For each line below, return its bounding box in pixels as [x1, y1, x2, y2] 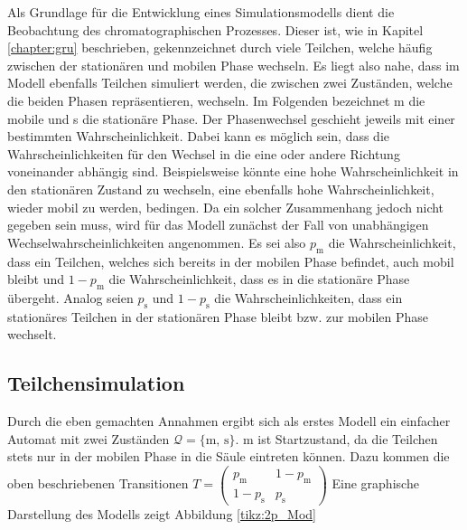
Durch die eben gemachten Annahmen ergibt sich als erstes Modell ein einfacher [7, 412, 451, 431]
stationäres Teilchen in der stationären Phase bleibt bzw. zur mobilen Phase [7, 307, 429, 326]
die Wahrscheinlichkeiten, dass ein [214, 288, 403, 307]
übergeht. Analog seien [7, 288, 134, 307]
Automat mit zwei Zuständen [7, 429, 170, 448]
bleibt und [7, 270, 65, 289]
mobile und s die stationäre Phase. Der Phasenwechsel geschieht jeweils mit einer [7, 109, 455, 128]
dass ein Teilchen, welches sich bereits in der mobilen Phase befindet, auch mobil [7, 251, 454, 270]
